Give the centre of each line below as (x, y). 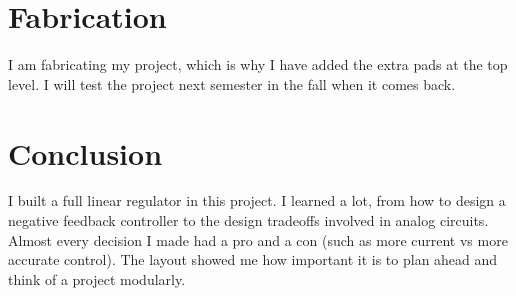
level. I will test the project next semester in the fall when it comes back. (232, 83)
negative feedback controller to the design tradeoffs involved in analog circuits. (248, 220)
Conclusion (85, 152)
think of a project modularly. (97, 278)
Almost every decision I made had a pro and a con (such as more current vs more (258, 239)
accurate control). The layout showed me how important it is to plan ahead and (253, 259)
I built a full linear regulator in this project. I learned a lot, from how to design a (257, 200)
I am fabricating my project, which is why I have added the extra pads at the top (258, 64)
